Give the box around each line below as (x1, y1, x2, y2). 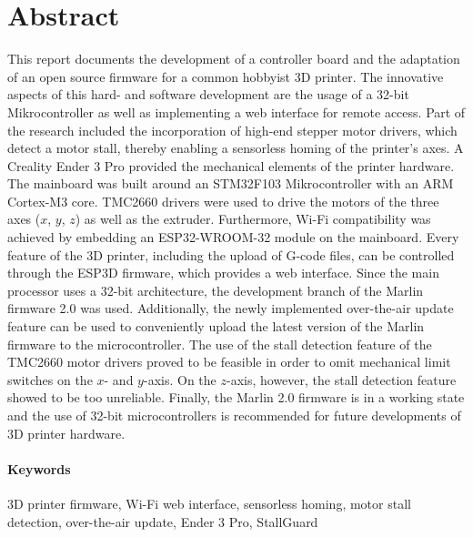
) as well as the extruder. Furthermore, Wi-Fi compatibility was (75, 209, 431, 228)
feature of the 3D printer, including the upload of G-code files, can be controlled (7, 245, 455, 264)
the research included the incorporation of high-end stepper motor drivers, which (7, 120, 458, 139)
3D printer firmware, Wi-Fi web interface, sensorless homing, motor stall (7, 493, 411, 512)
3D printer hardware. (7, 423, 126, 442)
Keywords (7, 459, 71, 478)
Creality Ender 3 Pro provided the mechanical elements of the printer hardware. (7, 156, 455, 175)
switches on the (7, 370, 93, 389)
